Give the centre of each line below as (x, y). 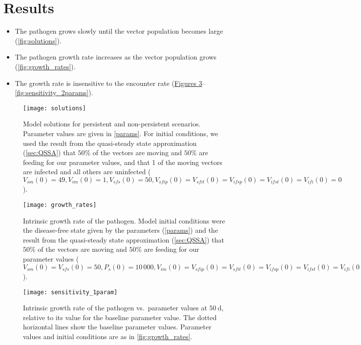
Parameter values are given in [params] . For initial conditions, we (121, 133)
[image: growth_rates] (60, 205)
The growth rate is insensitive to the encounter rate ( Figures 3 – (110, 83)
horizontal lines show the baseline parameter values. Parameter (117, 327)
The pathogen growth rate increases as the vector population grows (116, 57)
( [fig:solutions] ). (38, 40)
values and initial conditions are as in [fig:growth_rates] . (108, 336)
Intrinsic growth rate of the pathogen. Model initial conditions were (124, 220)
